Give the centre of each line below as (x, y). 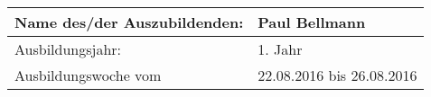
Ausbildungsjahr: (68, 49)
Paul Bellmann (312, 22)
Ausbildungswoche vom (88, 75)
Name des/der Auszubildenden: (129, 22)
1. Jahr (280, 49)
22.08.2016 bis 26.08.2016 (337, 75)
